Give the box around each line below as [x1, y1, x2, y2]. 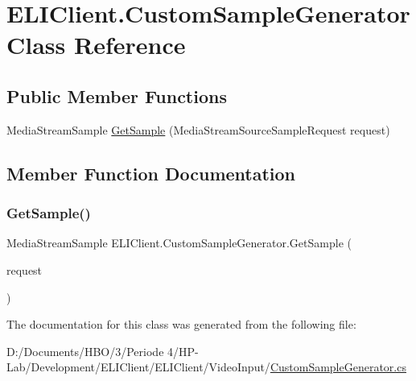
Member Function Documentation [6, 160, 296, 185]
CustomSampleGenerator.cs [270, 358, 406, 375]
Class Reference [6, 28, 186, 61]
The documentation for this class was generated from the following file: [6, 316, 356, 333]
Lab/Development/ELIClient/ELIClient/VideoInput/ [6, 358, 270, 375]
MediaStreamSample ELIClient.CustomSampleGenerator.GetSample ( [6, 234, 352, 251]
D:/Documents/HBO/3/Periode [6, 342, 164, 359]
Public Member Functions [6, 83, 227, 108]
